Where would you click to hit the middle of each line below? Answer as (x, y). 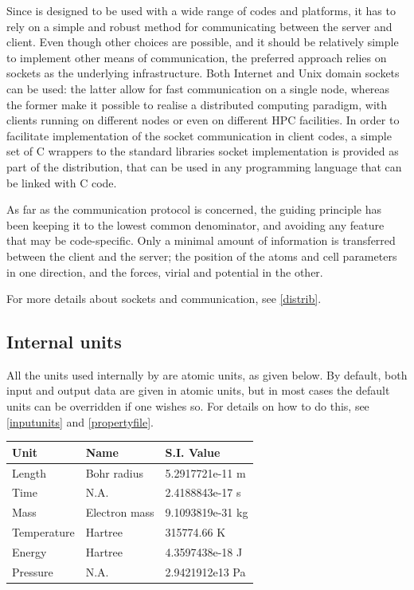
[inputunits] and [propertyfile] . (80, 421)
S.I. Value (193, 452)
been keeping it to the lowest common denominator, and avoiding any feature (195, 224)
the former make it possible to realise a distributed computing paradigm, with (197, 104)
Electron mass (120, 512)
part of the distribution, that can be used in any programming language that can (204, 166)
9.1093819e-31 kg (207, 512)
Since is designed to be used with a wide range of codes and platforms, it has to (201, 10)
